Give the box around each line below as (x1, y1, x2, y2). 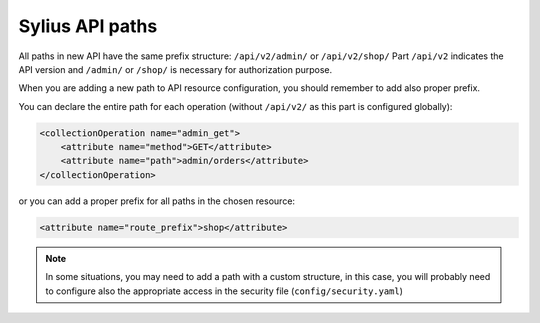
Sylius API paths (18, 15, 158, 37)
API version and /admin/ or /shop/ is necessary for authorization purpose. (18, 63, 333, 75)
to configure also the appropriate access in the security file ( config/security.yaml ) (45, 285, 404, 297)
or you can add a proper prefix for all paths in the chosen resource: (18, 195, 295, 207)
